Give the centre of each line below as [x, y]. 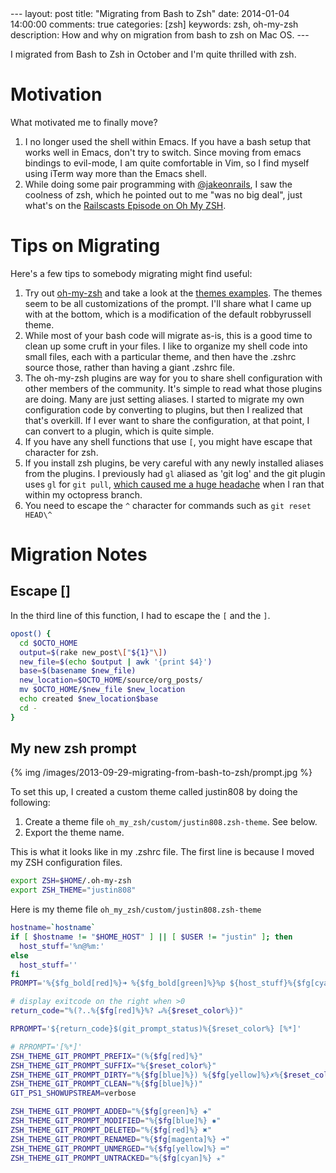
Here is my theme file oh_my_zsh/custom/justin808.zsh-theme [136, 909]
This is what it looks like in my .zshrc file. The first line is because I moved [162, 852]
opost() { [31, 633]
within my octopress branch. [83, 494]
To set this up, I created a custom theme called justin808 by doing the [154, 792]
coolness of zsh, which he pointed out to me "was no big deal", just [163, 194]
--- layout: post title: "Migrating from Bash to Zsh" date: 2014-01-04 [150, 13]
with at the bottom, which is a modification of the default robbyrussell [168, 314]
